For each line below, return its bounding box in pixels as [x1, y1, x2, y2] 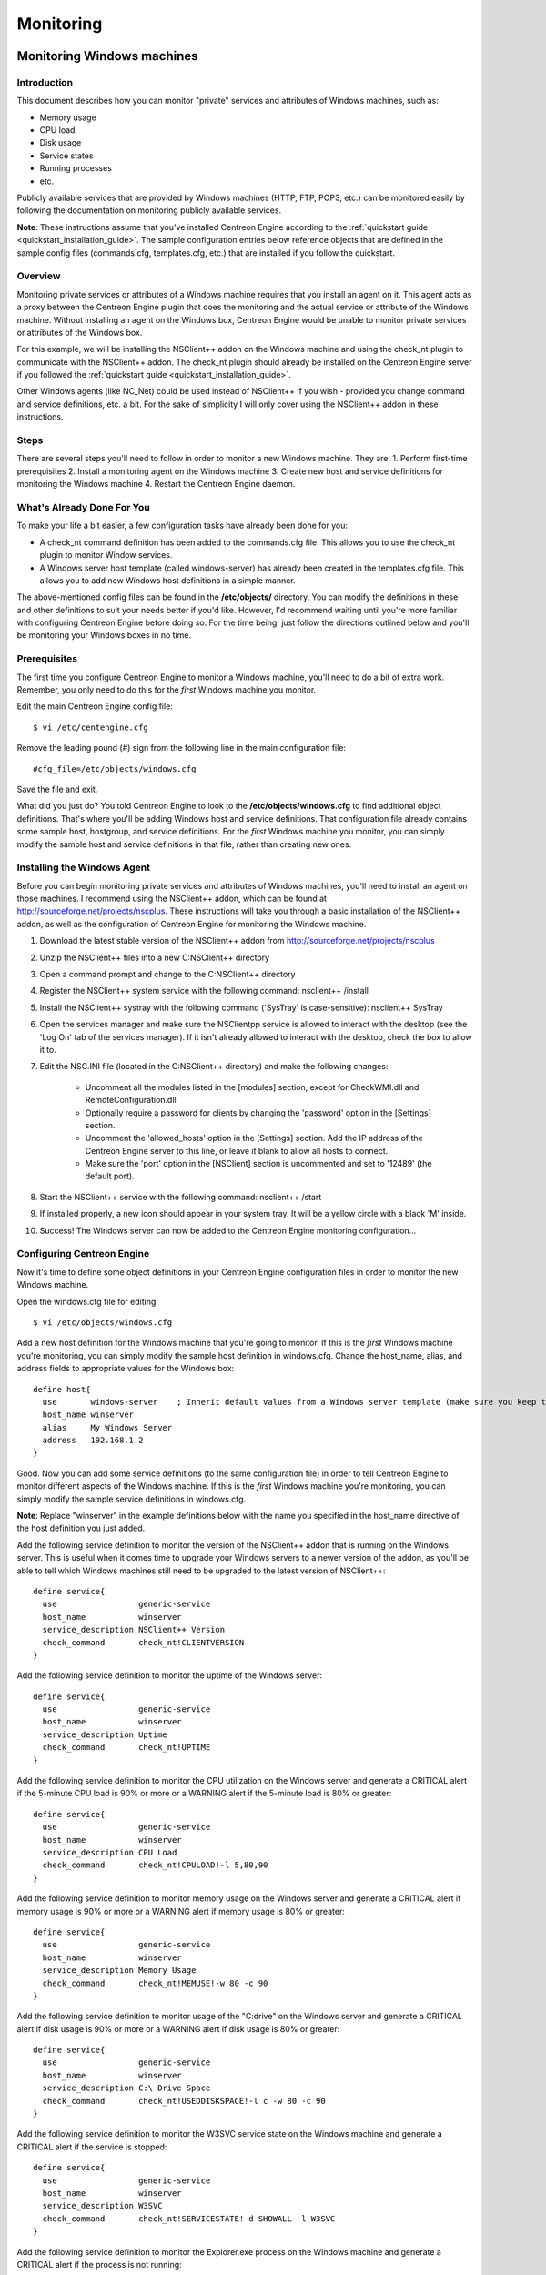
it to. [39, 1044, 56, 1055]
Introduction [16, 76, 73, 88]
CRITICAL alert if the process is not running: [16, 2259, 182, 2270]
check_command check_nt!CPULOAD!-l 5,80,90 [42, 1860, 268, 1870]
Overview [16, 269, 61, 282]
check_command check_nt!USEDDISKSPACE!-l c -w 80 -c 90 [42, 2096, 327, 2106]
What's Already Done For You [16, 500, 150, 513]
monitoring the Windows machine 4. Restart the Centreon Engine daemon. [16, 479, 296, 490]
